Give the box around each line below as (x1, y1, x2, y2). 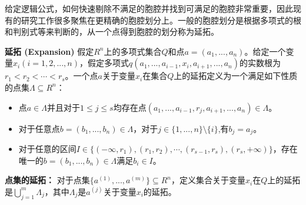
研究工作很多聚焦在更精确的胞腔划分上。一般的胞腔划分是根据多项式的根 (21, 14, 301, 26)
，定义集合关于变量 (171, 174, 245, 186)
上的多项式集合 (104, 45, 162, 57)
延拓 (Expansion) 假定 (5, 45, 94, 57)
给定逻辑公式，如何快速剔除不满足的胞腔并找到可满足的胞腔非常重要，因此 (5, 2, 293, 14)
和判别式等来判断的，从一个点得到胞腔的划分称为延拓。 (5, 25, 219, 38)
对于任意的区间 (18, 143, 76, 155)
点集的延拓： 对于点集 (5, 174, 90, 186)
